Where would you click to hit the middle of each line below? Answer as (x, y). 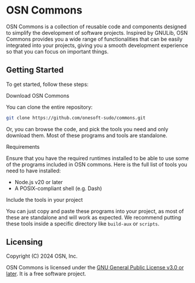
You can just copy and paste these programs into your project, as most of (95, 211)
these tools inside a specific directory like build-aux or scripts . (83, 224)
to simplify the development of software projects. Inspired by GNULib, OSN (97, 32)
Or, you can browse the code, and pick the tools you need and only (87, 129)
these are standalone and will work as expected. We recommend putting (94, 217)
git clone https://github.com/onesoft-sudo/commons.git (76, 118)
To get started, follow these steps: (48, 84)
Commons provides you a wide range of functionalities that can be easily (95, 39)
